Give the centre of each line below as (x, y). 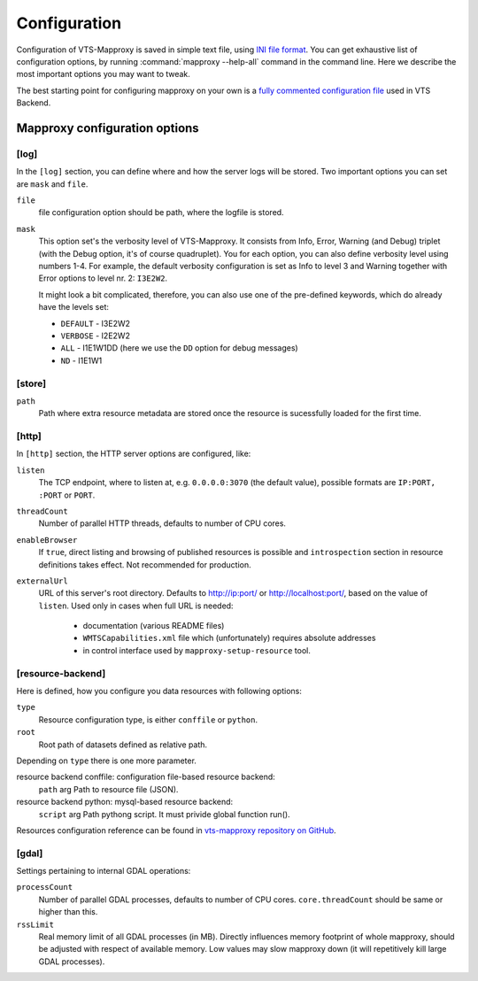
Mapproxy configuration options (108, 128)
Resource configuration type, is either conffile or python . (148, 719)
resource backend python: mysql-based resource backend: (125, 802)
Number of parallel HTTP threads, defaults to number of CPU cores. (162, 523)
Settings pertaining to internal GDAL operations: (104, 871)
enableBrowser (47, 540)
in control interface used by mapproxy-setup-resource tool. (197, 650)
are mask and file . (52, 184)
